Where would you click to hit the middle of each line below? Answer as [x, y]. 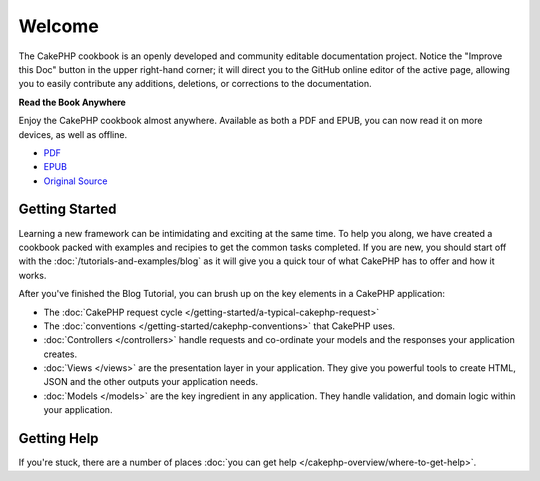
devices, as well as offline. [73, 134]
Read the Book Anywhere [72, 102]
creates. [60, 354]
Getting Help [58, 438]
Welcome [58, 26]
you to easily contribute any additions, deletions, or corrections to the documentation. [195, 84]
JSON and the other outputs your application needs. [151, 382]
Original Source [75, 181]
